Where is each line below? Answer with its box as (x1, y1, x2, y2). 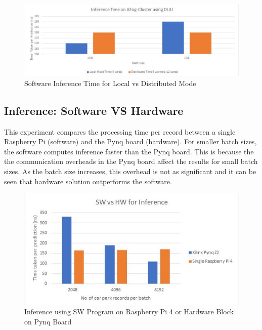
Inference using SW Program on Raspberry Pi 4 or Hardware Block (24, 306, 234, 317)
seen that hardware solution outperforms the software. (4, 176, 172, 186)
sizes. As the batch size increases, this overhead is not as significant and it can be (4, 166, 256, 177)
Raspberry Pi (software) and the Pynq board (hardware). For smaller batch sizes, (4, 136, 257, 147)
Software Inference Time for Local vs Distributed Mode (24, 77, 196, 88)
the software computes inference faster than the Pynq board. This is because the (4, 146, 254, 156)
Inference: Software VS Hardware (4, 102, 184, 118)
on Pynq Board (24, 316, 72, 326)
